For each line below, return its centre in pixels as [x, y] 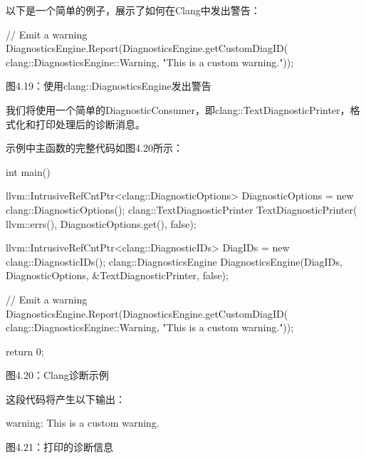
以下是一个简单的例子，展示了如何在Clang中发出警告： [133, 10]
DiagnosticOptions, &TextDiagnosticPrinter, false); [117, 275]
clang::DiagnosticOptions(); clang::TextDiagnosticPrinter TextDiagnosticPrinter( [182, 209]
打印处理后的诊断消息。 [90, 124]
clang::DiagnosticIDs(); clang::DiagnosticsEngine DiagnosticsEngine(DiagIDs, [174, 261]
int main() [28, 171]
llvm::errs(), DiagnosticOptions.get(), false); [101, 223]
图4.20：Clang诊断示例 [57, 375]
